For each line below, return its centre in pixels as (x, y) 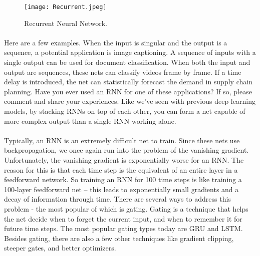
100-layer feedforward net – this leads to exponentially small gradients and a (121, 189)
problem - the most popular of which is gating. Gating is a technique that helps (126, 208)
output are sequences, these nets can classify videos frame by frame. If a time (123, 72)
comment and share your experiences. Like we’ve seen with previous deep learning (130, 101)
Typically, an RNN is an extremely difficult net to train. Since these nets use (122, 140)
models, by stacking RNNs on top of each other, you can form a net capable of (125, 111)
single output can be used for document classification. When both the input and (127, 62)
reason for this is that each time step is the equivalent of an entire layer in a (121, 169)
